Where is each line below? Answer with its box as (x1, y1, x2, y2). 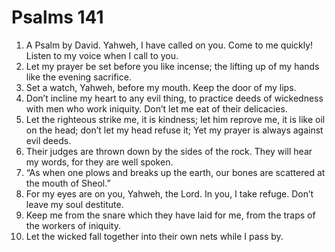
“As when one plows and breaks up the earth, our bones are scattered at (25, 166, 326, 178)
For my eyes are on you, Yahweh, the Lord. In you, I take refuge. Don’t (25, 187, 314, 200)
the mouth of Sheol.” (25, 177, 111, 189)
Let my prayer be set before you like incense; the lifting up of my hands (25, 60, 320, 72)
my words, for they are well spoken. (25, 156, 174, 168)
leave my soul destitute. (25, 198, 124, 210)
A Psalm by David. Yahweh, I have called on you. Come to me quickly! (25, 39, 314, 51)
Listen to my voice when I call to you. (25, 49, 179, 61)
